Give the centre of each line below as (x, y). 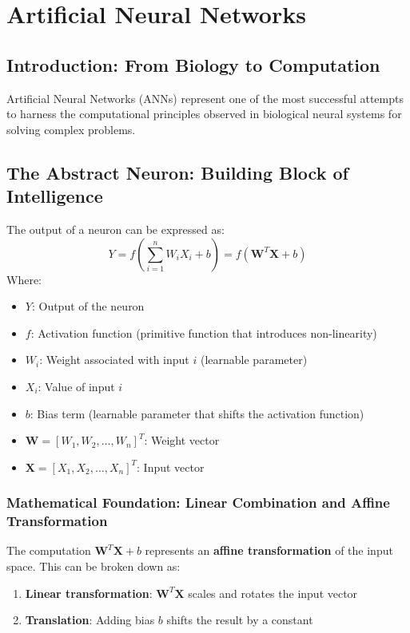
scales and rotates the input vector (273, 593)
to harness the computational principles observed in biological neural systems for (204, 114)
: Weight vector (182, 440)
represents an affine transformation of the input (269, 550)
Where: (24, 279)
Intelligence (55, 196)
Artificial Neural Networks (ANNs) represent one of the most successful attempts (205, 98)
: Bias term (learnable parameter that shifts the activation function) (197, 413)
